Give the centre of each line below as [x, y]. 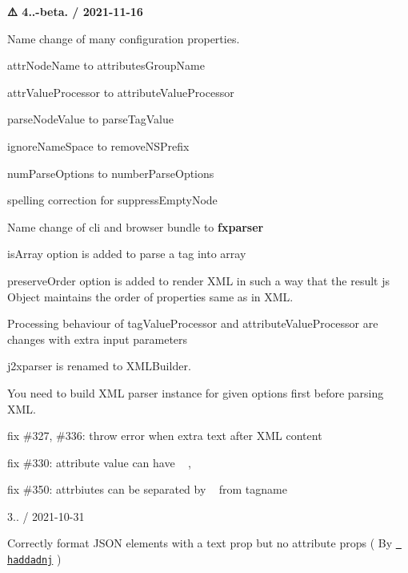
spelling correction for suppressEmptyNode [112, 200]
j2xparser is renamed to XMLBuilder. [99, 366]
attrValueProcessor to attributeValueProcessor [121, 92]
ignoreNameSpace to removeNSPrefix [98, 145]
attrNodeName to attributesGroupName [106, 65]
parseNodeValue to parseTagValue [90, 119]
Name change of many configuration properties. [124, 38]
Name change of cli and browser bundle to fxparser [136, 226]
